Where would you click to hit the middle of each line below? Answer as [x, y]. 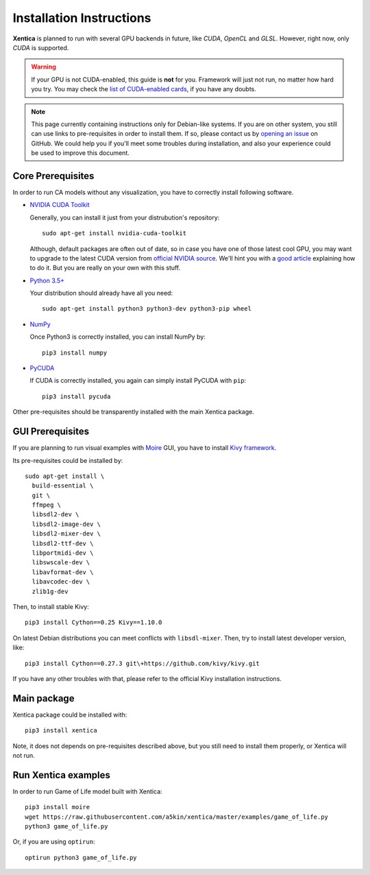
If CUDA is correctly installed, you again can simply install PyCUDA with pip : [138, 381]
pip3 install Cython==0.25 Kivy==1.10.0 [94, 623]
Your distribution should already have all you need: [101, 293]
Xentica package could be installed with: [70, 715]
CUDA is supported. [41, 47]
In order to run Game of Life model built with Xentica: [87, 791]
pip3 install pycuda [76, 396]
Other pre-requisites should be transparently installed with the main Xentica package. [134, 412]
